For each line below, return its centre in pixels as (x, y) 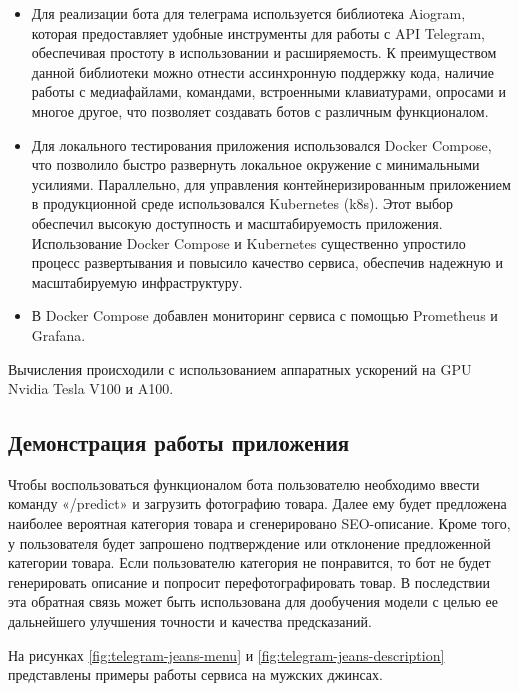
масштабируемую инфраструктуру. (137, 281)
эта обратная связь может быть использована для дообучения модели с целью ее (253, 601)
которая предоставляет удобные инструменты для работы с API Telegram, (258, 32)
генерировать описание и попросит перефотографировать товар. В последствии (249, 581)
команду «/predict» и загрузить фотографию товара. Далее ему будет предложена (257, 503)
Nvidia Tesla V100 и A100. (91, 388)
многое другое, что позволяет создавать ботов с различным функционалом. (260, 110)
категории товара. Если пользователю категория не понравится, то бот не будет (249, 562)
